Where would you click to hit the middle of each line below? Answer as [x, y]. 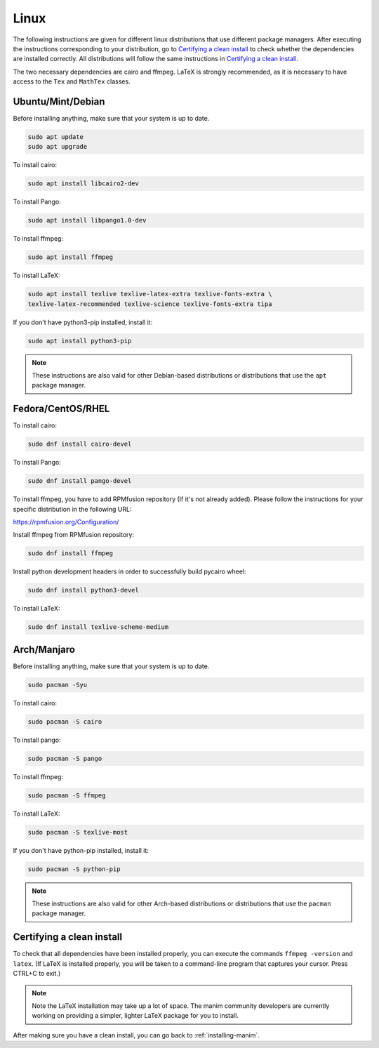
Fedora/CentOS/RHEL [61, 409]
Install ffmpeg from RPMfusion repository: [74, 535]
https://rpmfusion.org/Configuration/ [66, 522]
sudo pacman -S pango [65, 758]
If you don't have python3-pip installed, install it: [83, 322]
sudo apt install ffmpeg [71, 257]
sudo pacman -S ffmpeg [67, 795]
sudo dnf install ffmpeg [71, 553]
